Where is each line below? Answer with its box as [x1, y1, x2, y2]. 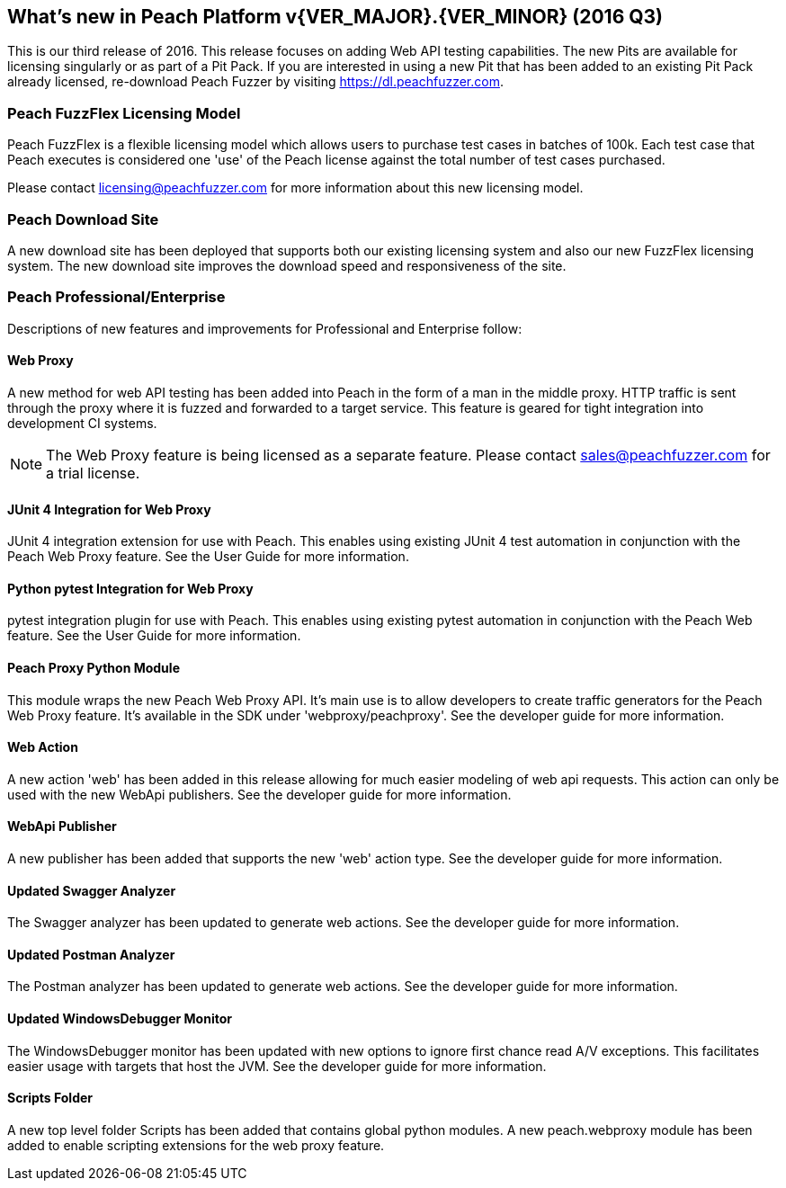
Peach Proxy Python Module [7, 659, 180, 675]
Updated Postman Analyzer [7, 946, 175, 962]
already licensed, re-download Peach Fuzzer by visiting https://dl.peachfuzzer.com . [7, 74, 504, 90]
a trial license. [46, 463, 140, 482]
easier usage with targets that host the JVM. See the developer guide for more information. [7, 1058, 547, 1074]
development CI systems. [7, 415, 157, 431]
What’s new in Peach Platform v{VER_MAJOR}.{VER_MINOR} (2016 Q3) [7, 5, 664, 28]
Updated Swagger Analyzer [7, 882, 176, 898]
